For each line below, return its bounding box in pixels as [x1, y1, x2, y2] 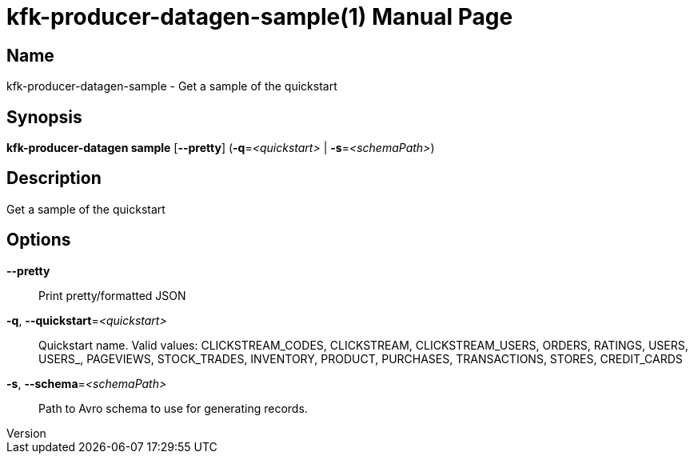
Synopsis [6, 106, 82, 127]
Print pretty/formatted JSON [38, 288, 186, 302]
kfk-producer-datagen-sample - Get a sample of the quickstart [6, 79, 337, 94]
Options [6, 230, 71, 250]
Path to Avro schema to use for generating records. [38, 401, 308, 415]
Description [6, 168, 102, 189]
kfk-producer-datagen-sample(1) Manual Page [6, 3, 513, 30]
